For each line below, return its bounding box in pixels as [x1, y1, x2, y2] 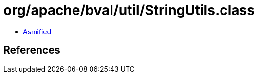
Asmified [23, 27, 52, 36]
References [3, 44, 60, 57]
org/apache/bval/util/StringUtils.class [3, 2, 255, 18]
